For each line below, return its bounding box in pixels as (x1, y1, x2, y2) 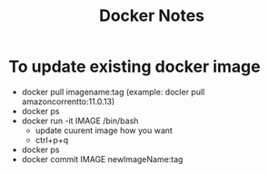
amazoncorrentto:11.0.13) (21, 96, 115, 107)
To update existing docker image (8, 56, 261, 77)
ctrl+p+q (35, 134, 69, 145)
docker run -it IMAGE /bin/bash (21, 115, 139, 126)
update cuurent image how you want (35, 124, 174, 136)
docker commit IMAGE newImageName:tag (21, 153, 184, 164)
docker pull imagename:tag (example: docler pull (21, 86, 205, 97)
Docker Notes (98, 5, 205, 26)
